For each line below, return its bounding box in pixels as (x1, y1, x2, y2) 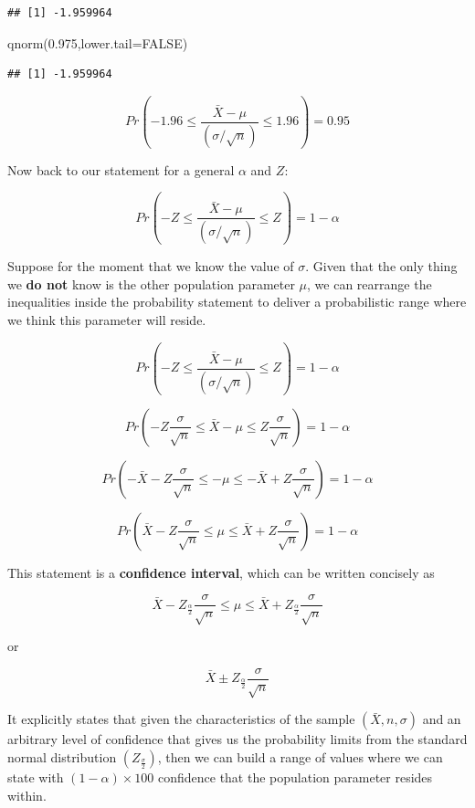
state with (7, 768, 64, 786)
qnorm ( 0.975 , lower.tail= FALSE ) (7, 33, 188, 52)
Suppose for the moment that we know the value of (7, 257, 294, 276)
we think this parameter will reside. (7, 310, 206, 330)
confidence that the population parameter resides (157, 768, 433, 786)
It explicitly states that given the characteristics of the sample (7, 709, 355, 729)
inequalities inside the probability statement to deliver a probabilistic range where (7, 292, 467, 311)
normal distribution (7, 748, 117, 766)
